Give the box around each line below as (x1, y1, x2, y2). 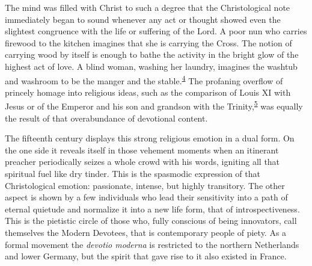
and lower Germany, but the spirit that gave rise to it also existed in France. (5, 250, 287, 262)
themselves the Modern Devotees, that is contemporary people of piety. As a (5, 226, 287, 238)
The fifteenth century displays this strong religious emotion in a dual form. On (5, 132, 295, 144)
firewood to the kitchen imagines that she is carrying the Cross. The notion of (5, 36, 292, 49)
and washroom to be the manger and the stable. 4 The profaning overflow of (5, 72, 283, 87)
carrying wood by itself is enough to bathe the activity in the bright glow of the (5, 48, 299, 61)
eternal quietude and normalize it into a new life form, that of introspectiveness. (5, 202, 300, 215)
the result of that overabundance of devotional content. (5, 111, 208, 124)
